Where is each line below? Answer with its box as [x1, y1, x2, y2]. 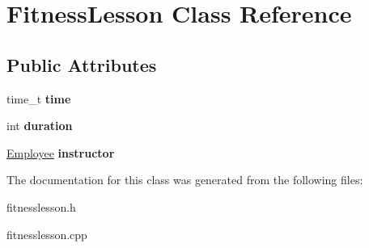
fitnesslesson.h [6, 198, 76, 215]
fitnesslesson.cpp [6, 225, 87, 242]
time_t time [6, 90, 71, 107]
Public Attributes [6, 52, 157, 77]
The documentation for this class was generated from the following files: [6, 171, 363, 188]
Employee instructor [6, 144, 115, 161]
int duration [6, 117, 73, 134]
